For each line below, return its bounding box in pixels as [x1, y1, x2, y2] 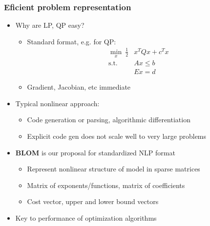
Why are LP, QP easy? [15, 20, 84, 30]
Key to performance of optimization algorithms [15, 212, 157, 223]
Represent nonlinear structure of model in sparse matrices [27, 164, 200, 174]
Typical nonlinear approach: [15, 98, 100, 108]
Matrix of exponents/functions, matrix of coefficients [27, 180, 185, 190]
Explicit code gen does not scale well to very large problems [27, 131, 207, 141]
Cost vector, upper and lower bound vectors [27, 196, 159, 207]
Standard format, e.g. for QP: [27, 36, 116, 46]
